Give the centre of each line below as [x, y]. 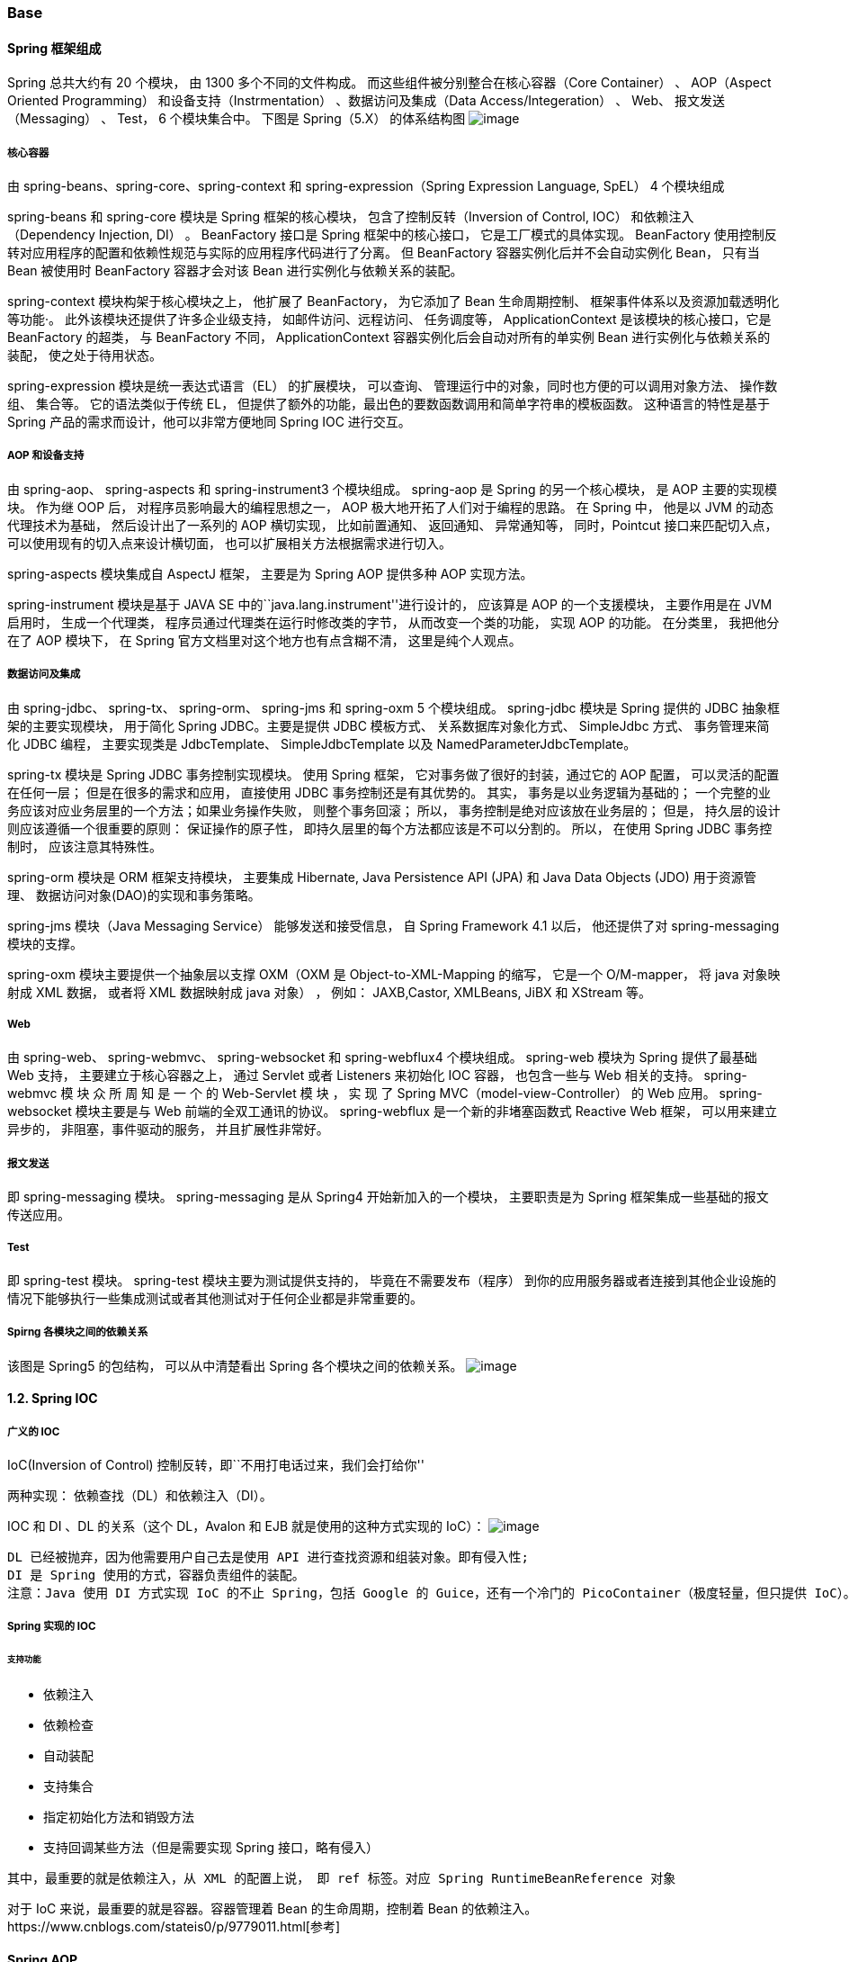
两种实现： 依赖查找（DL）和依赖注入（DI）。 [140, 1496]
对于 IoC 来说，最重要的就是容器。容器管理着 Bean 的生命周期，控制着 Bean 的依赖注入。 [273, 1909]
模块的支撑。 [45, 943]
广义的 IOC [34, 1431]
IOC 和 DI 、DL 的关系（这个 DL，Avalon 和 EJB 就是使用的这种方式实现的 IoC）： [246, 1526]
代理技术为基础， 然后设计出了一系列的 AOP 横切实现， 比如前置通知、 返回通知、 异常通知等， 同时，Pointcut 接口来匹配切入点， [393, 525]
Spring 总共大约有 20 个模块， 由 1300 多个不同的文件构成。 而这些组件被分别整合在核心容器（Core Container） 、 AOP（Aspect [389, 83]
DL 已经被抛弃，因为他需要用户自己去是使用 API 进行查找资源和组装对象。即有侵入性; [268, 1557]
